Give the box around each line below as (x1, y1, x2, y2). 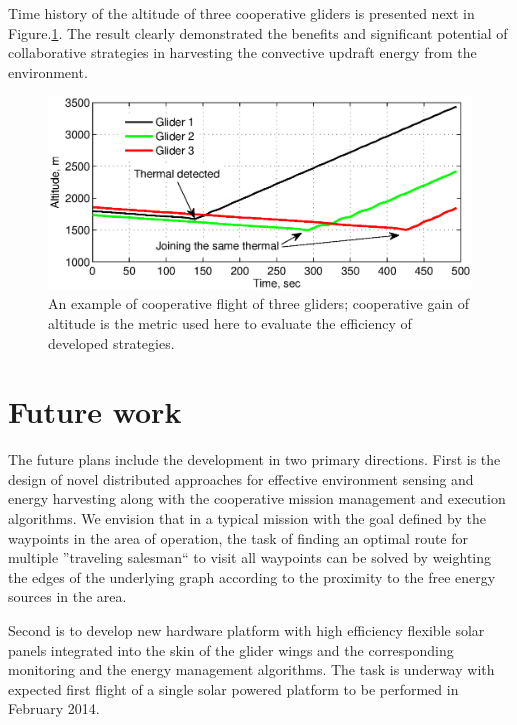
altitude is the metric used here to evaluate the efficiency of (48, 312, 412, 333)
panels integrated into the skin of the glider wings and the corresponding (8, 639, 454, 660)
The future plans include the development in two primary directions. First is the (8, 449, 501, 470)
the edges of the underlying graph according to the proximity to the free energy (8, 566, 496, 587)
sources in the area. (8, 586, 127, 607)
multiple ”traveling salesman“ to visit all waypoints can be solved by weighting (8, 547, 492, 568)
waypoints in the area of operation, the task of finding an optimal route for (8, 527, 469, 548)
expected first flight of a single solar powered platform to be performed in (8, 678, 459, 699)
